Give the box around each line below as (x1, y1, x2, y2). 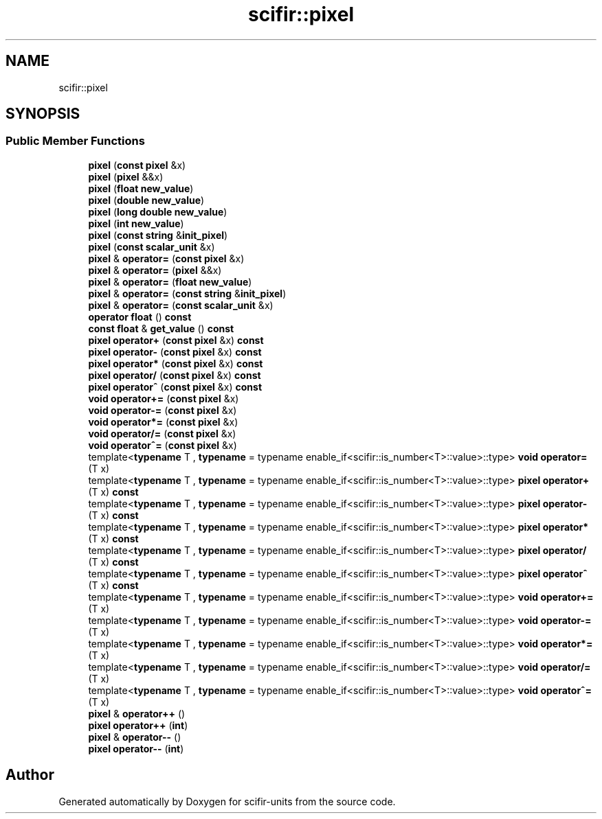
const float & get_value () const (88, 322, 234, 334)
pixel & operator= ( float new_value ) (88, 275, 252, 288)
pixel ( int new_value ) (88, 217, 184, 229)
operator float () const (88, 310, 192, 323)
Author (5, 766, 54, 784)
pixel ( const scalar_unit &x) (88, 240, 215, 253)
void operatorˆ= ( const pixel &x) (88, 439, 237, 451)
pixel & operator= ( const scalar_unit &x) (88, 299, 274, 311)
